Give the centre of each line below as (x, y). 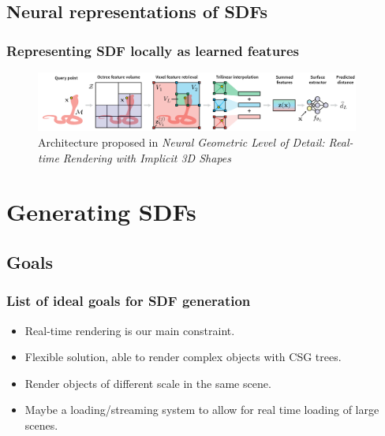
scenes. (41, 425)
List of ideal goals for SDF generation (129, 301)
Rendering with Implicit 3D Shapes (147, 157)
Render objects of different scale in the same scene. (148, 383)
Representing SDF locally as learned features (153, 50)
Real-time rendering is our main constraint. (130, 330)
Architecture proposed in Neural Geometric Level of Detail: (181, 142)
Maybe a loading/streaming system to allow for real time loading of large (202, 410)
